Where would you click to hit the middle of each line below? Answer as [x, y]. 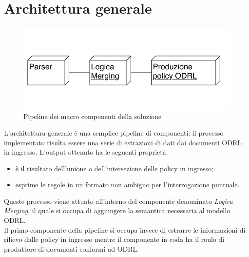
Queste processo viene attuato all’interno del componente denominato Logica [118, 201]
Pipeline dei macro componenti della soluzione [93, 116]
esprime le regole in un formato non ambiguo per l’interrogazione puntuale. [127, 185]
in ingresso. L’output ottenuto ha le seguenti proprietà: [86, 152]
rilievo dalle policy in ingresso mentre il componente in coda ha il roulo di [114, 239]
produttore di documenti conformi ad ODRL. [72, 248]
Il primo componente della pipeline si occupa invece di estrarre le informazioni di [125, 229]
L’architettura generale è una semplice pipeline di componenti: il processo [114, 132]
